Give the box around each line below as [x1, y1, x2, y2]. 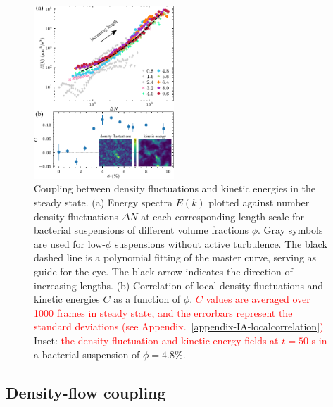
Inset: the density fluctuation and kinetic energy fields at [34, 332, 279, 347]
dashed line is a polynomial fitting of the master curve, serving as [34, 250, 317, 265]
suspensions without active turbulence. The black [115, 236, 327, 251]
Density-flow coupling [6, 381, 166, 403]
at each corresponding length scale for [141, 208, 304, 223]
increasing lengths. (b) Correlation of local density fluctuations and [34, 277, 324, 292]
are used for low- [34, 236, 106, 251]
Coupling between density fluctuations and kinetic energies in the [34, 181, 316, 196]
